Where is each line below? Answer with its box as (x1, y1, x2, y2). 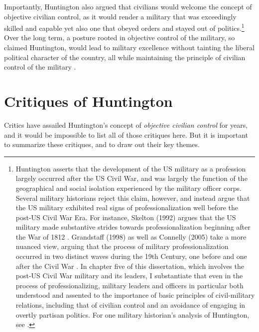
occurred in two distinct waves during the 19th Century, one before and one (15, 251, 247, 261)
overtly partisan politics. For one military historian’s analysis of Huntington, (15, 309, 250, 320)
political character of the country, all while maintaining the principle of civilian (4, 52, 246, 62)
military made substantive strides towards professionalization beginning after (15, 222, 251, 232)
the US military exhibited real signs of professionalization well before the (15, 202, 238, 213)
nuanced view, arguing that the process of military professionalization (15, 241, 229, 251)
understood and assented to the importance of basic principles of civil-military (15, 290, 255, 300)
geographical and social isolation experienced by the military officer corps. (15, 182, 242, 193)
